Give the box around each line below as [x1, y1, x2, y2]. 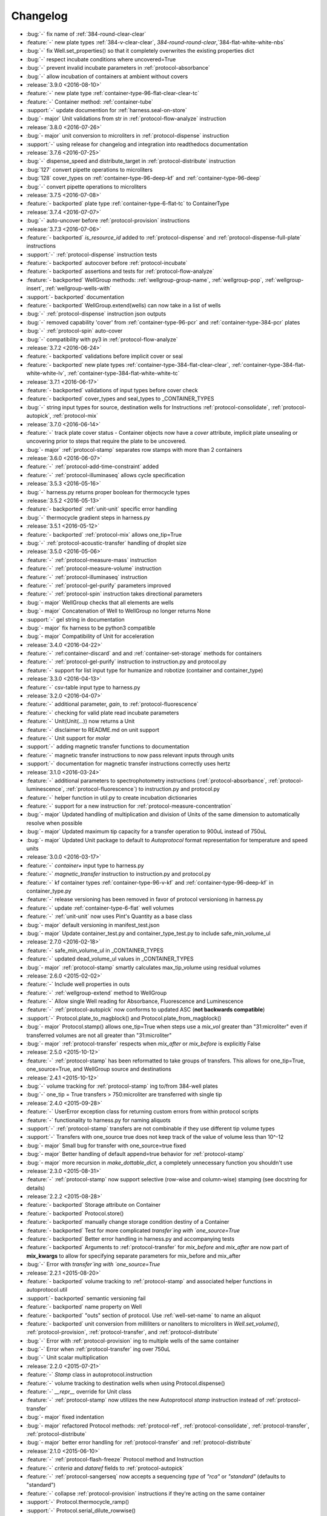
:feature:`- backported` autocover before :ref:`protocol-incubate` [26, 260, 188, 267]
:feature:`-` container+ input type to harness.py [26, 862, 145, 869]
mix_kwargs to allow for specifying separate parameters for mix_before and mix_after [26, 1252, 241, 1259]
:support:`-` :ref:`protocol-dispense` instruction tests [26, 250, 157, 258]
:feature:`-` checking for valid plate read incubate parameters [26, 709, 179, 716]
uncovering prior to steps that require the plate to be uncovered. [26, 437, 187, 445]
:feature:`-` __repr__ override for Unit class [26, 1388, 132, 1395]
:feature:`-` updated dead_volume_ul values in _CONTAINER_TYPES [26, 955, 194, 962]
